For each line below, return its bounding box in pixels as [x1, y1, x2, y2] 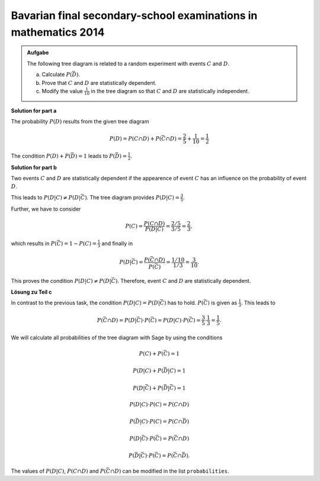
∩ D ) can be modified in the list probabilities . [110, 467, 229, 474]
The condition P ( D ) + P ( [11, 152, 71, 160]
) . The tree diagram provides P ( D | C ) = [85, 193, 180, 201]
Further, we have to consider [11, 205, 81, 212]
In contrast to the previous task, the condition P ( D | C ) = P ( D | [11, 299, 160, 306]
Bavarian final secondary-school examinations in [11, 9, 258, 22]
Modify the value [41, 87, 83, 94]
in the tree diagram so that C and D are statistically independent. [91, 87, 249, 94]
